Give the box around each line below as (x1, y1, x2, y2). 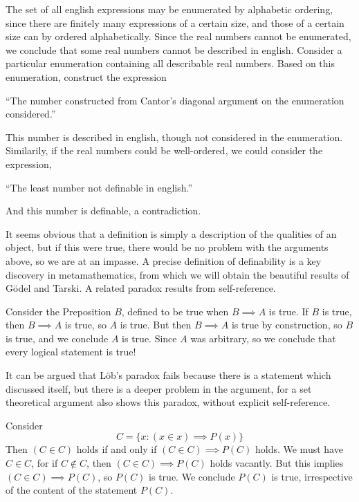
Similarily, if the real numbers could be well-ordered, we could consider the (6, 143, 323, 158)
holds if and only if (76, 442, 157, 456)
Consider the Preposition (6, 304, 111, 318)
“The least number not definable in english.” (6, 180, 193, 194)
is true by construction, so (231, 317, 342, 332)
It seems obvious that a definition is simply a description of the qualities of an (6, 226, 337, 241)
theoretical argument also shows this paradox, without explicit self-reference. (6, 395, 331, 409)
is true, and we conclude (6, 331, 109, 345)
